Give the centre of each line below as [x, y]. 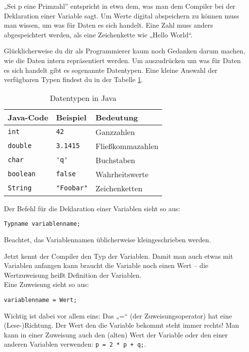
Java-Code [28, 117]
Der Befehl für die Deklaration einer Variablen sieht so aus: [92, 208]
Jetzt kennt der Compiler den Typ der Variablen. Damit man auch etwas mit [119, 256]
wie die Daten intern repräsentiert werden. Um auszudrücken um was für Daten [123, 60]
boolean [22, 174]
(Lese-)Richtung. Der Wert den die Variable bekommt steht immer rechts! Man [122, 325]
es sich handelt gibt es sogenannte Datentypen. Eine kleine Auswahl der [111, 70]
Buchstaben [115, 160]
